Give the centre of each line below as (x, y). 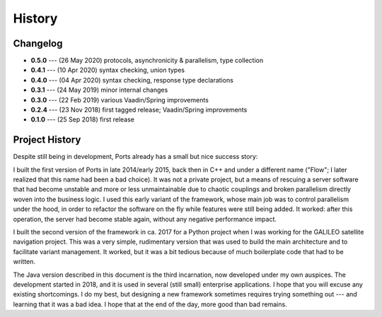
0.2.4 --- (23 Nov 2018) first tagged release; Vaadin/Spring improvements (139, 110)
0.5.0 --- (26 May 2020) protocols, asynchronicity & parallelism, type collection (147, 61)
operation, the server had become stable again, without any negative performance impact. (145, 219)
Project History (47, 140)
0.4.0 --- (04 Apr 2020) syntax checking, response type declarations (132, 80)
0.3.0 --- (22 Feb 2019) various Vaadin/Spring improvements (120, 100)
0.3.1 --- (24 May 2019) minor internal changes (99, 90)
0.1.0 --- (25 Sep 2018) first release (82, 119)
